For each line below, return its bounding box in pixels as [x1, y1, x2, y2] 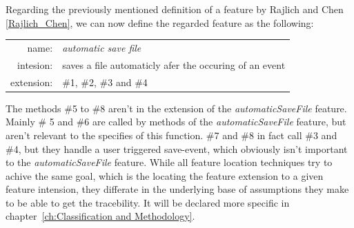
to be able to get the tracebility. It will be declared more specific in [6, 195, 290, 209]
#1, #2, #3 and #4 [62, 74, 148, 89]
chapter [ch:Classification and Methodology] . [6, 209, 195, 223]
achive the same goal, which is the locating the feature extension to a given [6, 168, 324, 183]
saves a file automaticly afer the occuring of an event [62, 57, 286, 72]
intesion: [17, 57, 53, 72]
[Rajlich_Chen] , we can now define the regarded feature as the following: [6, 15, 314, 30]
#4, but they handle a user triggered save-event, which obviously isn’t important [6, 141, 348, 156]
